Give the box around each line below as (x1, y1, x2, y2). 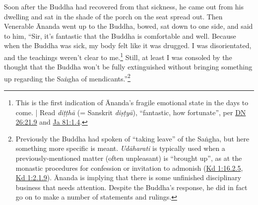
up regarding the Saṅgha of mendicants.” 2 (4, 71, 130, 83)
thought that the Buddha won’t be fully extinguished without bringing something (4, 62, 253, 72)
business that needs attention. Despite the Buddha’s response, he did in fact (15, 182, 248, 192)
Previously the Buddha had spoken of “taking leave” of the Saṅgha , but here (15, 133, 250, 143)
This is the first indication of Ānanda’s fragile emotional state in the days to (15, 97, 249, 108)
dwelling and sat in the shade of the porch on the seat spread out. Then (4, 11, 223, 21)
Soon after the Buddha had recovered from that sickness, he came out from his (4, 1, 244, 11)
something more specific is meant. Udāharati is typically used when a (15, 143, 225, 153)
